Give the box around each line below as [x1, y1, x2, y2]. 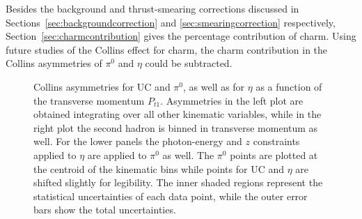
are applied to [87, 147, 147, 162]
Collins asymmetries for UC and [33, 79, 171, 93]
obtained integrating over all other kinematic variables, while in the [33, 107, 322, 121]
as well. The [162, 147, 214, 162]
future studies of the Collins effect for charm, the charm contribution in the [6, 42, 328, 56]
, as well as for [183, 79, 245, 93]
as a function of [255, 79, 322, 93]
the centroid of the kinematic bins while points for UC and [33, 161, 284, 176]
